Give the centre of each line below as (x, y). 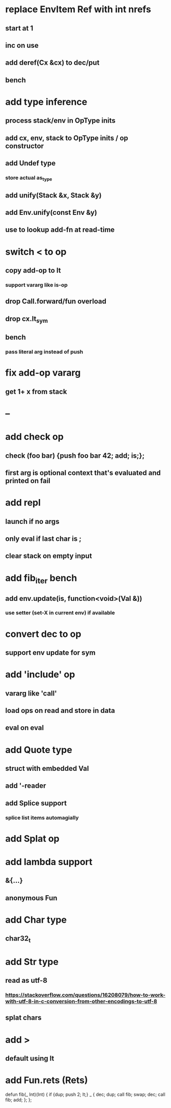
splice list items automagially (42, 817)
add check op (34, 437)
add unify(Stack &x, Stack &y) (53, 195)
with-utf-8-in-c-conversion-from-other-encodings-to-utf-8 (81, 1002)
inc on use (22, 45)
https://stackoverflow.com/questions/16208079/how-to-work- (85, 995)
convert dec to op (43, 634)
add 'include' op (40, 674)
